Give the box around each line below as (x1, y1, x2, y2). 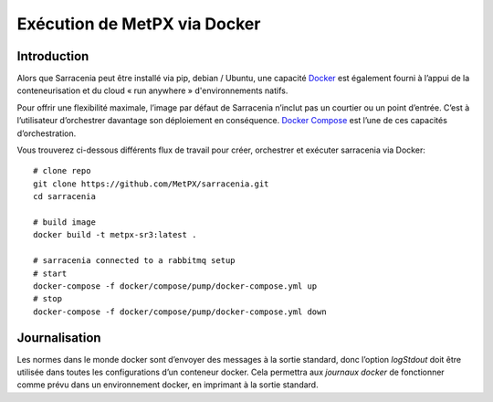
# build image (33, 217, 96, 227)
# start (33, 268, 68, 279)
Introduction (16, 48, 89, 64)
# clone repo (33, 165, 91, 176)
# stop (33, 293, 63, 304)
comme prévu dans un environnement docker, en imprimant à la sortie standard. (16, 379, 319, 390)
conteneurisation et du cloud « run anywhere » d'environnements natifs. (16, 85, 288, 96)
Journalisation (16, 330, 101, 345)
